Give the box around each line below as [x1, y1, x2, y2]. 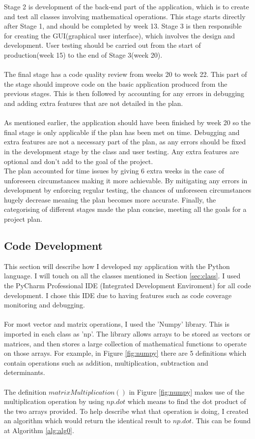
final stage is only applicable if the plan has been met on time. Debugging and [4, 127, 240, 137]
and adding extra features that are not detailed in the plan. [4, 98, 183, 108]
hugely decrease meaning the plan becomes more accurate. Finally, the [4, 194, 216, 204]
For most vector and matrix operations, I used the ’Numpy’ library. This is [4, 319, 229, 329]
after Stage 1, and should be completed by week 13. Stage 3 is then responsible [4, 21, 242, 31]
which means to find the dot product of [127, 396, 246, 406]
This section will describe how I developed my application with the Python [4, 261, 230, 271]
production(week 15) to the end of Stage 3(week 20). [4, 49, 163, 60]
